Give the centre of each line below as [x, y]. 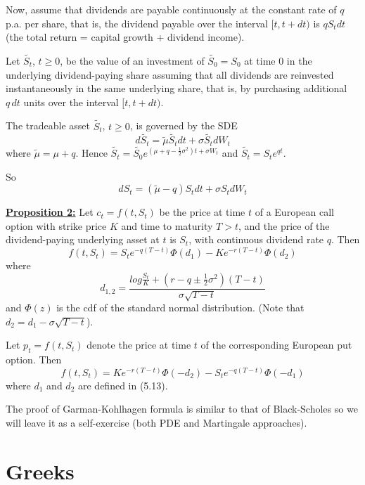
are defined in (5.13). [123, 385]
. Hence [91, 153]
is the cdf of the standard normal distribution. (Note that [180, 308]
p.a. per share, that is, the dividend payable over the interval [137, 23]
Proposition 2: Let [50, 212]
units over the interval [71, 102]
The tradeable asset [48, 125]
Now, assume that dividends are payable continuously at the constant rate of [171, 9]
